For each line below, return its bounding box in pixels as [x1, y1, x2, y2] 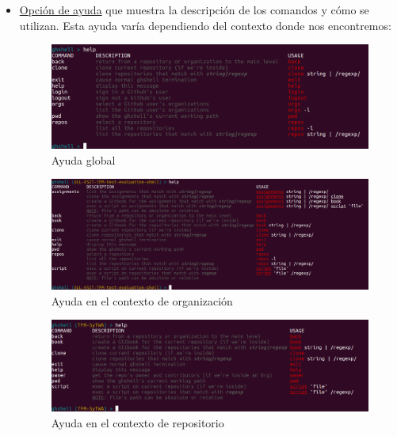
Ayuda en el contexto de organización [51, 292, 233, 309]
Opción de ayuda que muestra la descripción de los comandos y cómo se [19, 2, 369, 17]
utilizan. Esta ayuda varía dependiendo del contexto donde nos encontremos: [19, 17, 391, 33]
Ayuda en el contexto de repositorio [51, 414, 224, 430]
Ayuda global [51, 151, 116, 168]
